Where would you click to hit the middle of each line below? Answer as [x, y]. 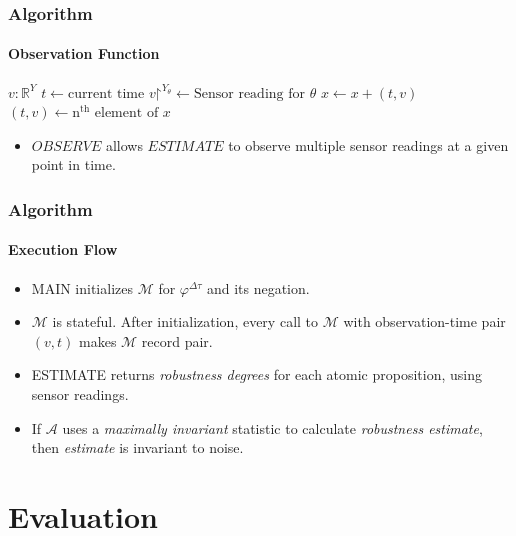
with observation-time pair [424, 321]
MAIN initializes [82, 287]
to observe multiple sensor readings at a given [368, 144]
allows [124, 144]
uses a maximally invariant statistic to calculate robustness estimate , [272, 427]
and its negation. [258, 287]
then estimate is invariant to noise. [137, 447]
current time [106, 93]
